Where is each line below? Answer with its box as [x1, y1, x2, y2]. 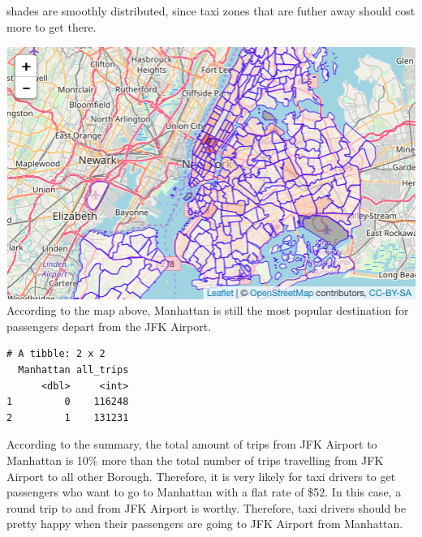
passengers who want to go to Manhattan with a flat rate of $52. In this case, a [6, 483, 402, 500]
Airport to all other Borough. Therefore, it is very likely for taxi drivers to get [6, 467, 396, 484]
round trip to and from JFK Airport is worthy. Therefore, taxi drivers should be [6, 499, 407, 516]
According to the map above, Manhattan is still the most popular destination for [6, 302, 409, 319]
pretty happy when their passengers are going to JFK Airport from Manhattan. [6, 515, 403, 532]
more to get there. [6, 18, 97, 35]
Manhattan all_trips [18, 363, 129, 376]
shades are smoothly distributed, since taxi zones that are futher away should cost [6, 2, 416, 19]
